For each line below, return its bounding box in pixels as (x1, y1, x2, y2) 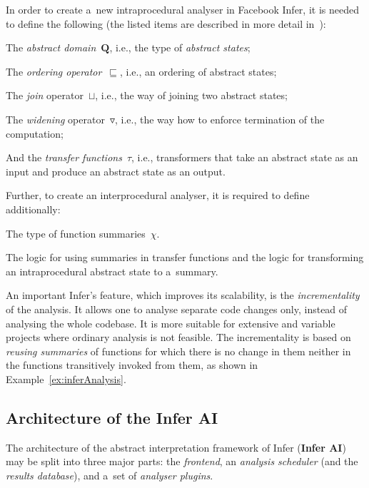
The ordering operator (6, 63, 102, 78)
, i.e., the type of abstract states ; (109, 40, 251, 55)
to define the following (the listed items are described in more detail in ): (6, 16, 326, 31)
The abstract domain (6, 40, 96, 55)
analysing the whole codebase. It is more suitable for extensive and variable (6, 315, 335, 330)
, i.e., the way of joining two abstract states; (95, 88, 288, 103)
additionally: (6, 201, 61, 216)
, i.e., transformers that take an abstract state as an (131, 150, 358, 165)
